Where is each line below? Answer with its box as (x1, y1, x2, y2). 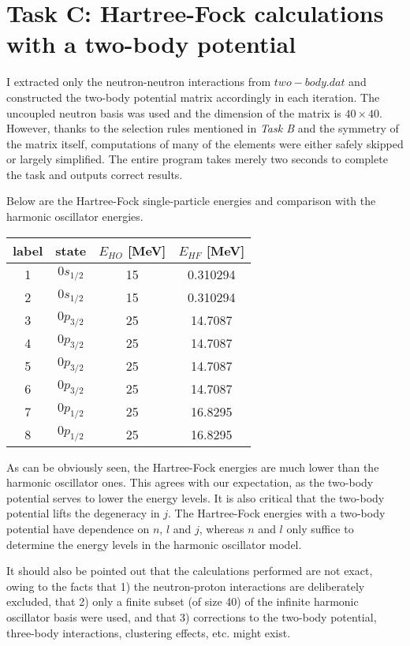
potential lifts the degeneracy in (6, 505, 160, 521)
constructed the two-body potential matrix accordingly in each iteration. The (6, 88, 380, 105)
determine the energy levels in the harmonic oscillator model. (6, 536, 302, 552)
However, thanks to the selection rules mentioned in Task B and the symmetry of (6, 120, 399, 136)
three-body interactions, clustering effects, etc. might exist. (6, 624, 291, 640)
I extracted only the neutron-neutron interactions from (6, 73, 271, 90)
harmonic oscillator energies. (6, 208, 143, 225)
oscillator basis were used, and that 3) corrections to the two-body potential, (6, 609, 377, 625)
